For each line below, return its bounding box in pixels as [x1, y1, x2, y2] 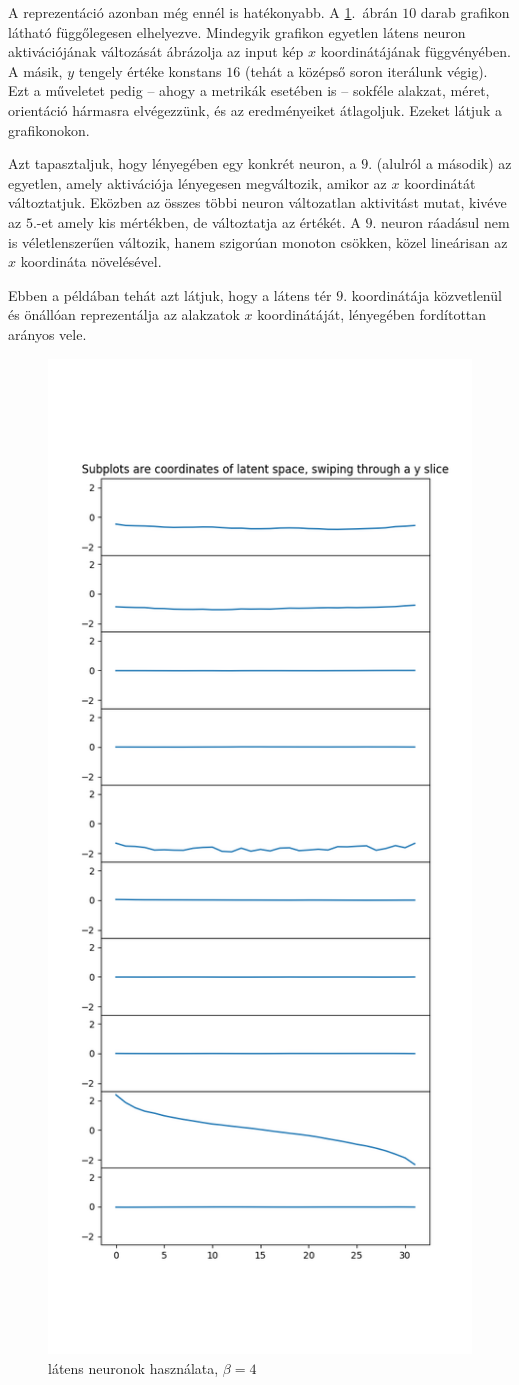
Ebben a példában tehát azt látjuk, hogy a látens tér [8, 284, 332, 305]
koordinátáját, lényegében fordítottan [257, 304, 487, 325]
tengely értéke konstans [78, 60, 222, 81]
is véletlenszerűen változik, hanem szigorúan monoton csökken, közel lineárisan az [8, 231, 508, 252]
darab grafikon [420, 2, 510, 22]
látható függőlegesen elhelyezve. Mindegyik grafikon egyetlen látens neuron [8, 21, 466, 42]
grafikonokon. [8, 119, 90, 140]
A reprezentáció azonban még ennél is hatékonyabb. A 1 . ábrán [8, 2, 398, 22]
